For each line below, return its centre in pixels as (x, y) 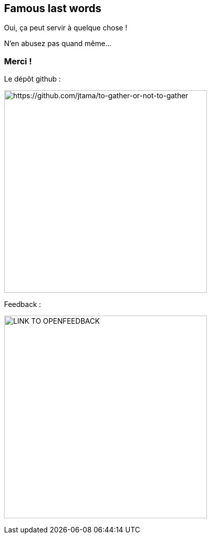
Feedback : (23, 304)
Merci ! (18, 61)
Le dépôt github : (32, 79)
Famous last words (53, 8)
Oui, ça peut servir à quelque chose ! (66, 28)
